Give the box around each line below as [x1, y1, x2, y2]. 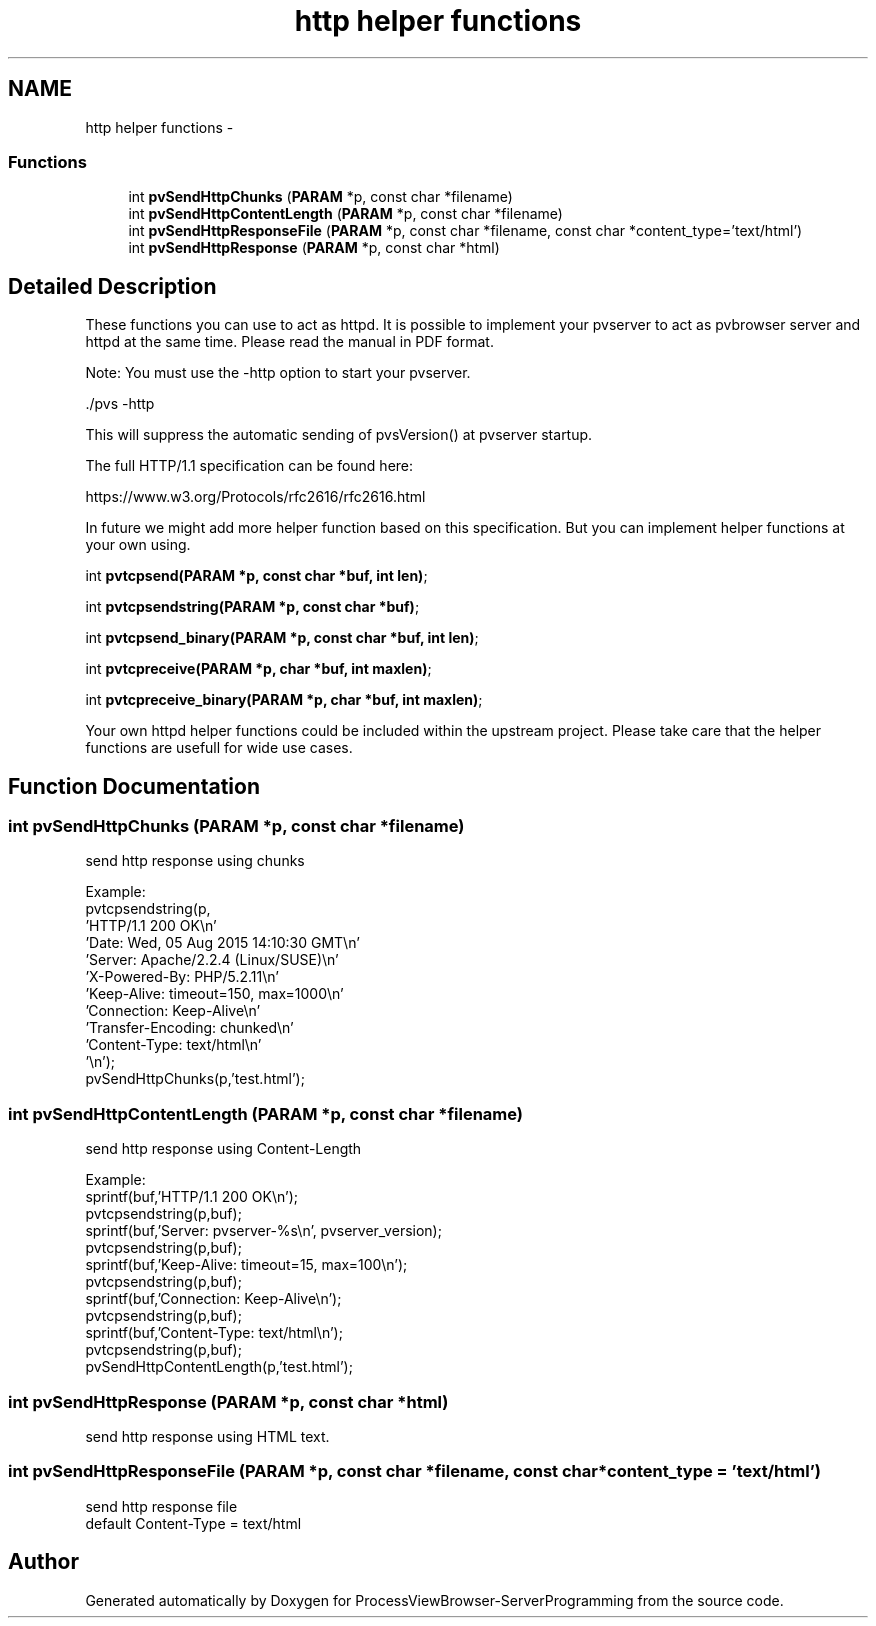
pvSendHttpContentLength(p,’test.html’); [85, 1358, 353, 1376]
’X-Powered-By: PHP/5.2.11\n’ [85, 968, 279, 986]
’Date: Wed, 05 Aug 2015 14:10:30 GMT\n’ [85, 934, 360, 952]
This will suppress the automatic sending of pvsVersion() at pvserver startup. [85, 426, 593, 444]
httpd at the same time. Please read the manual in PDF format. [85, 333, 494, 351]
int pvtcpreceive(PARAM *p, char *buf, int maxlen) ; [85, 660, 432, 678]
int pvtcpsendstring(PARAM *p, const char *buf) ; [85, 598, 420, 616]
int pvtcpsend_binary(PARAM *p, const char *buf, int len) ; [85, 629, 479, 647]
